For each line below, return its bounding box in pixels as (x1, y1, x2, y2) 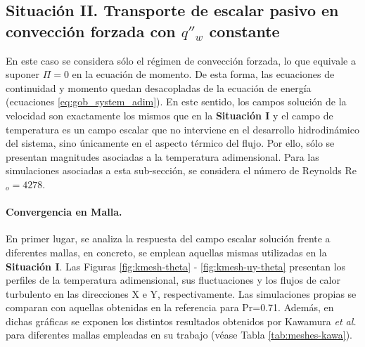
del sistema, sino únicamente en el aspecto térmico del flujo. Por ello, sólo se (6, 136, 335, 150)
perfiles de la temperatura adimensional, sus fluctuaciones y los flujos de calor (6, 273, 340, 287)
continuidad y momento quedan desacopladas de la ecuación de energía (6, 80, 312, 95)
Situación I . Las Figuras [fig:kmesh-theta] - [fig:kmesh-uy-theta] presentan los (6, 258, 346, 273)
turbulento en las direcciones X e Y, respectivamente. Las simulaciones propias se (6, 286, 357, 301)
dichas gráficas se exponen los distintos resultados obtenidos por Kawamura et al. (6, 313, 357, 328)
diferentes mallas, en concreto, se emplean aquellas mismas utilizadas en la (6, 244, 327, 259)
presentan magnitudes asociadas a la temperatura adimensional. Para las (6, 149, 319, 164)
